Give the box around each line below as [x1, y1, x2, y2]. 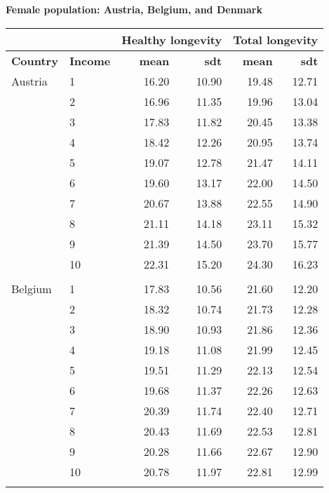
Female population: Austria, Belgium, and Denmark [6, 2, 262, 16]
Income [69, 52, 111, 69]
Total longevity [233, 31, 318, 48]
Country [11, 52, 58, 69]
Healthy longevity [121, 31, 222, 48]
